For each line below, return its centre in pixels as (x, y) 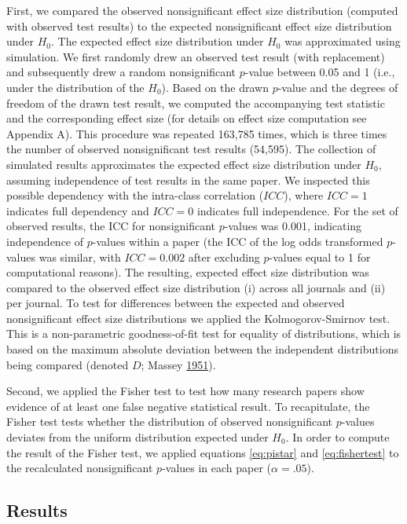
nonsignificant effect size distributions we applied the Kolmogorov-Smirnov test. (198, 318)
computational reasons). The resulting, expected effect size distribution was (188, 272)
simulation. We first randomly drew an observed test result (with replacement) (196, 56)
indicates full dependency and (78, 210)
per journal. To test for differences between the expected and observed (176, 303)
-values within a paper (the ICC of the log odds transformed (238, 241)
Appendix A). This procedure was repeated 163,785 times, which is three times (197, 133)
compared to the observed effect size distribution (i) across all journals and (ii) (196, 287)
